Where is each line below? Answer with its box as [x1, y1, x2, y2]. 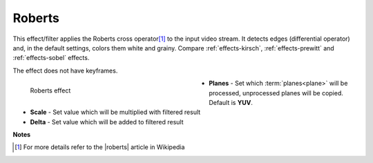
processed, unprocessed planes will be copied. [209, 88, 343, 97]
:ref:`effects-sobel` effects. [12, 54, 90, 62]
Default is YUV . [209, 98, 254, 106]
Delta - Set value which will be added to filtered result [30, 117, 184, 126]
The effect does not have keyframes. [12, 66, 118, 75]
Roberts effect [30, 86, 71, 95]
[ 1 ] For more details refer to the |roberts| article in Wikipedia [15, 143, 185, 151]
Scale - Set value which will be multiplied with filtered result [30, 108, 201, 117]
